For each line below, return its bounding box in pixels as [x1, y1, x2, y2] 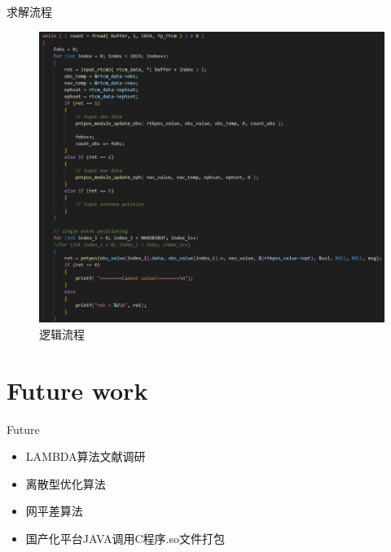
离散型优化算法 [25, 475, 106, 492]
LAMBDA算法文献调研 [25, 448, 146, 465]
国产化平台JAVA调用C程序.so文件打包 [25, 529, 225, 546]
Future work [7, 373, 148, 406]
